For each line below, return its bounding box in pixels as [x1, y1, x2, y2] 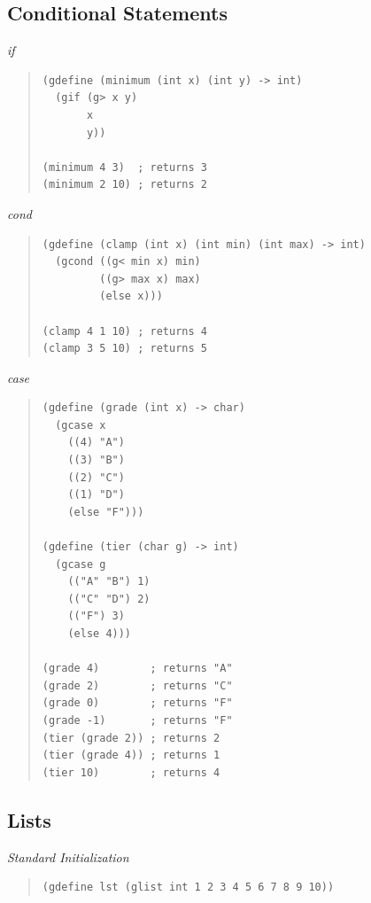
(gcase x [55, 418, 106, 432]
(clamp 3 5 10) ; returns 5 [42, 342, 207, 355]
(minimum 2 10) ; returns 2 [42, 178, 207, 191]
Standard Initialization [7, 847, 129, 866]
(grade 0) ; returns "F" [42, 697, 233, 710]
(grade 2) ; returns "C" [42, 679, 233, 692]
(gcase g [55, 557, 106, 571]
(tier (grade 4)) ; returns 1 [42, 749, 220, 762]
